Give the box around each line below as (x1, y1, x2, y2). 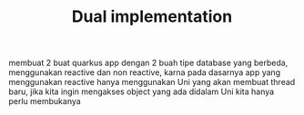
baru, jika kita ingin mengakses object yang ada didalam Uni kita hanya (8, 86, 275, 97)
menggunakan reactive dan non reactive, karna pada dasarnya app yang (8, 67, 281, 78)
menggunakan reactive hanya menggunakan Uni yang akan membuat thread (8, 77, 296, 88)
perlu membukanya (8, 96, 81, 107)
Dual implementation (71, 6, 233, 27)
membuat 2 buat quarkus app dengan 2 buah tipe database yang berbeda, (8, 57, 289, 69)
